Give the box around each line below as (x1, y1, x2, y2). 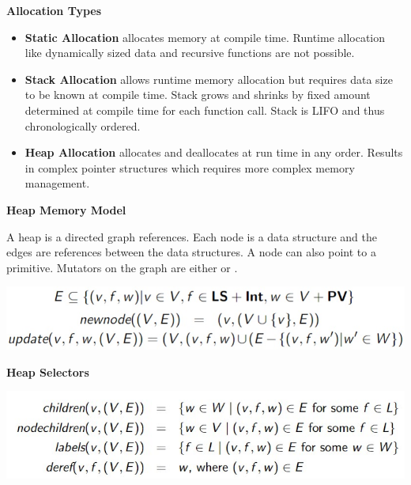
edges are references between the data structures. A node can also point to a (6, 244, 376, 260)
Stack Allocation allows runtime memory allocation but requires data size (25, 70, 393, 87)
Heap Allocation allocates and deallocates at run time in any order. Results (25, 144, 403, 161)
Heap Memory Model (6, 201, 126, 218)
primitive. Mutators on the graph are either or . (6, 259, 238, 275)
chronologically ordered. (25, 117, 141, 134)
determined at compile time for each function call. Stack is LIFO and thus (25, 101, 385, 118)
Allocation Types (6, 2, 102, 18)
